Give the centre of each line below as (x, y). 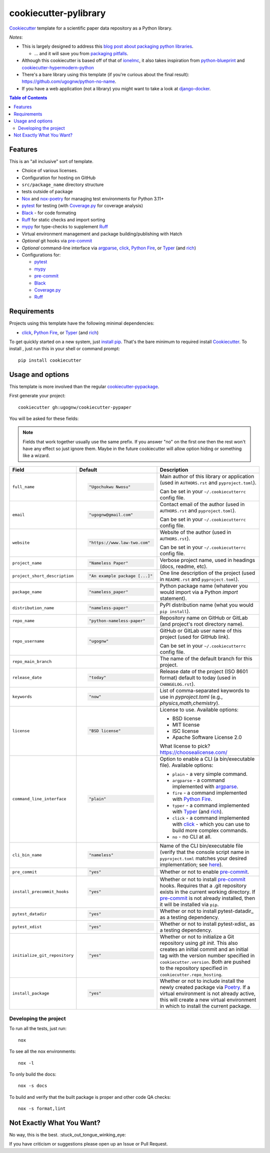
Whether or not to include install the (202, 981)
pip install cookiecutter (50, 360)
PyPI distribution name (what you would (206, 605)
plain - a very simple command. (210, 774)
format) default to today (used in (198, 677)
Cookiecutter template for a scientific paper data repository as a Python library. (91, 28)
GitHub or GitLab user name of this (201, 631)
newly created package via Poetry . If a (205, 987)
